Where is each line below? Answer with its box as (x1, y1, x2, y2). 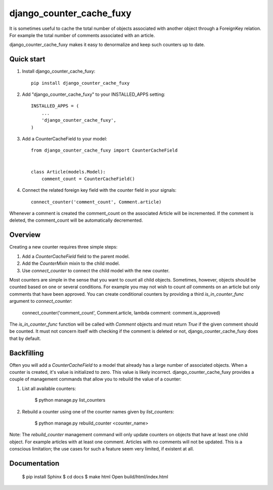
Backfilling (9, 348, 44, 357)
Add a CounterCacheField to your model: (22, 135, 107, 142)
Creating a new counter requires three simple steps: (9, 244, 118, 250)
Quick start (9, 55, 45, 63)
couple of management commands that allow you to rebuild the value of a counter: (9, 376, 181, 382)
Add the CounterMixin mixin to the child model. (22, 260, 120, 266)
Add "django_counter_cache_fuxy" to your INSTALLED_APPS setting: (22, 91, 165, 97)
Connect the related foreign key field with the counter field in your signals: (22, 187, 176, 193)
